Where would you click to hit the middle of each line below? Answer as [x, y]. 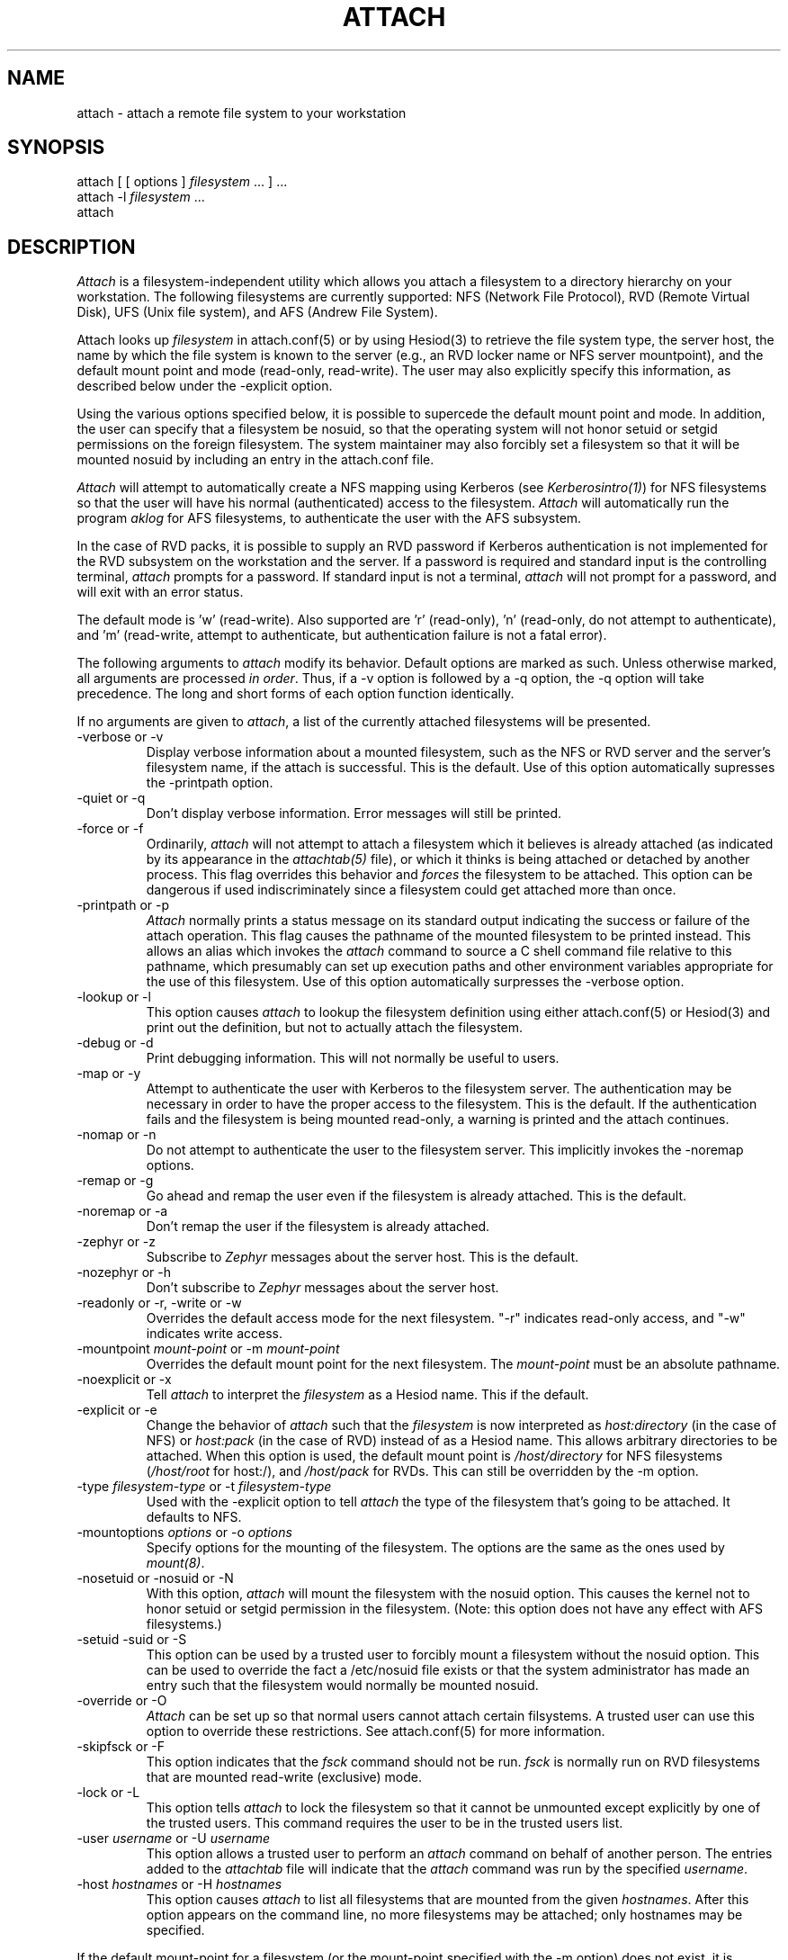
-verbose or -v [120, 737]
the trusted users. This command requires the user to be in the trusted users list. [385, 1823]
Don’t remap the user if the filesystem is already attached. [318, 1227]
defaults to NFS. [194, 1517]
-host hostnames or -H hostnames [179, 1884]
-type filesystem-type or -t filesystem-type [204, 1487]
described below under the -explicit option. [205, 386]
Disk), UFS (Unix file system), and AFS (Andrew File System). [257, 312]
